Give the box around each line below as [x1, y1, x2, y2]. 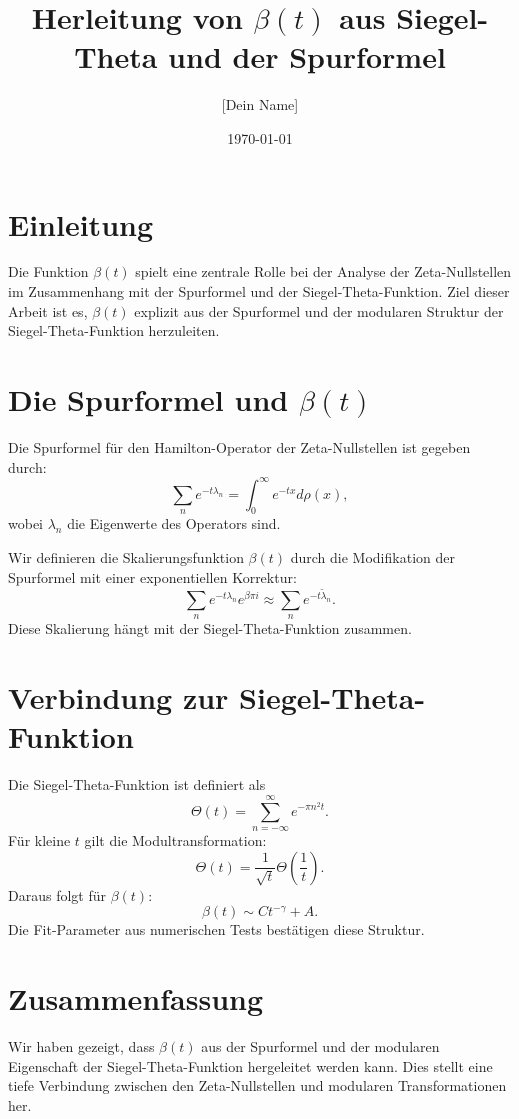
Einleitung [8, 203, 154, 244]
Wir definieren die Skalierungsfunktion [8, 547, 244, 568]
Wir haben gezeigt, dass [8, 1036, 155, 1057]
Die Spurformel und [8, 379, 289, 419]
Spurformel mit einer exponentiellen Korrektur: [8, 566, 297, 587]
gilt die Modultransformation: [84, 829, 267, 850]
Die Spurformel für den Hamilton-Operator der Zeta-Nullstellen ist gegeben [8, 436, 471, 457]
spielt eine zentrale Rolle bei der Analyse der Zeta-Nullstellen [135, 261, 512, 282]
